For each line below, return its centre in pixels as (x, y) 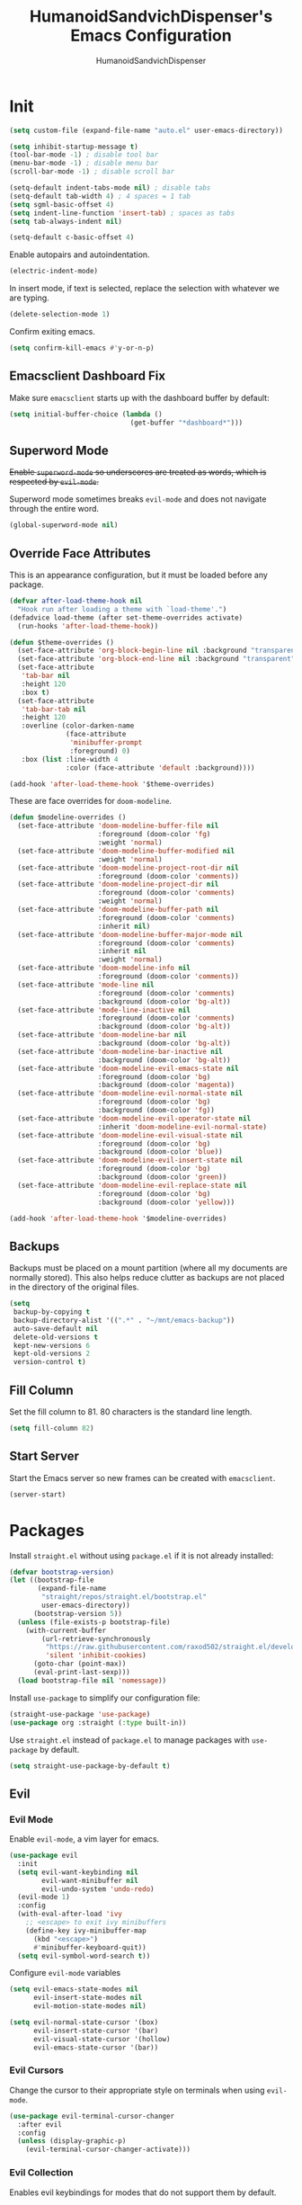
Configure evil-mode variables (65, 1973)
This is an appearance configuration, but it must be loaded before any (138, 575)
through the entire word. (54, 509)
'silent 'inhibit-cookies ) (96, 1656)
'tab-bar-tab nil (54, 709)
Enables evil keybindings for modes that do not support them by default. (143, 2192)
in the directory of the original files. (74, 1287)
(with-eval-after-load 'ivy (70, 1914)
